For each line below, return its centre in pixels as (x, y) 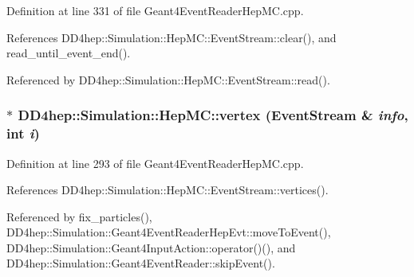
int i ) (23, 133)
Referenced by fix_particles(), (79, 216)
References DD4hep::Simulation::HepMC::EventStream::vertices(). (168, 190)
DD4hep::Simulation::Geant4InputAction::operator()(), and (151, 247)
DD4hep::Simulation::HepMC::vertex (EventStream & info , (213, 115)
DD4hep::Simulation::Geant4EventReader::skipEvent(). (141, 263)
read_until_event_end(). (69, 53)
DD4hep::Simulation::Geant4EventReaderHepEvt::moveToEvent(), (169, 232)
